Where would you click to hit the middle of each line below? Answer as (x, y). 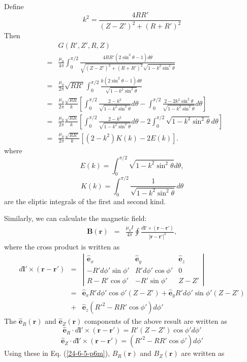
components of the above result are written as (156, 321)
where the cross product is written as (62, 247)
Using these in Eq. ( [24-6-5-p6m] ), (57, 353)
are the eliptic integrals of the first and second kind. (85, 201)
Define (14, 6)
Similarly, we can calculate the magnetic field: (75, 218)
